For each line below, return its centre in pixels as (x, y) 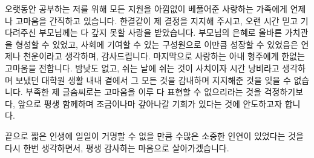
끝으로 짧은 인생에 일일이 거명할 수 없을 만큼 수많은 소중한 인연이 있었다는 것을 (154, 135)
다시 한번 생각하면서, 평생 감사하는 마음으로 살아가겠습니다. (117, 147)
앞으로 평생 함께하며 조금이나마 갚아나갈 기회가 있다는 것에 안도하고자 (150, 103)
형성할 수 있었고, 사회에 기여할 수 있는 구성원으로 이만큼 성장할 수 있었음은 (157, 44)
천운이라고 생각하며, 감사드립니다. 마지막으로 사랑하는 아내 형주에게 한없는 (164, 56)
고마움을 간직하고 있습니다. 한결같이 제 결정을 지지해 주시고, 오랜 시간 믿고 (157, 20)
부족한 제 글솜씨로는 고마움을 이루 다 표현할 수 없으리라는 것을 (144, 92)
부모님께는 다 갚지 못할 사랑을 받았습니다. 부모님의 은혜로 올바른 (161, 32)
